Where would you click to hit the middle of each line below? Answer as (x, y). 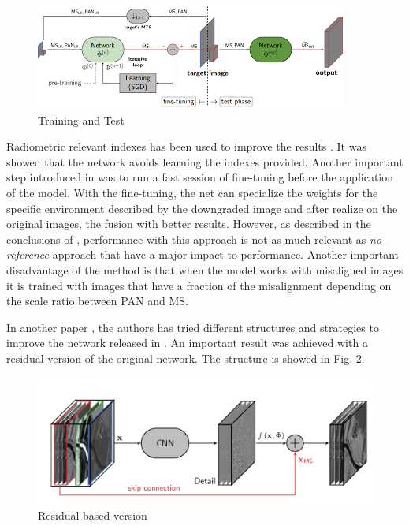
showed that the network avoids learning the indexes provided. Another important (205, 161)
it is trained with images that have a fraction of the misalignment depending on (199, 285)
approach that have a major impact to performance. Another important (226, 254)
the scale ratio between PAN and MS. (97, 301)
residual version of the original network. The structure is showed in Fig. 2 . (186, 358)
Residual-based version (93, 515)
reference (28, 254)
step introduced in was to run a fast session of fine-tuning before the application (200, 177)
